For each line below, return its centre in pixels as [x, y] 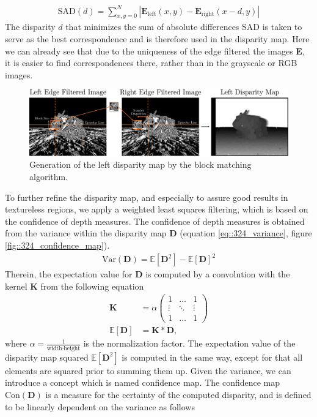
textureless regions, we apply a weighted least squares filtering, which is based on [157, 209]
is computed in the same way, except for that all [212, 357]
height [72, 348]
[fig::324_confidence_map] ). [57, 245]
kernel [16, 286]
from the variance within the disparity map [86, 233]
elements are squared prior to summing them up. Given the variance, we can [148, 370]
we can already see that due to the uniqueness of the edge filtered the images [149, 51]
